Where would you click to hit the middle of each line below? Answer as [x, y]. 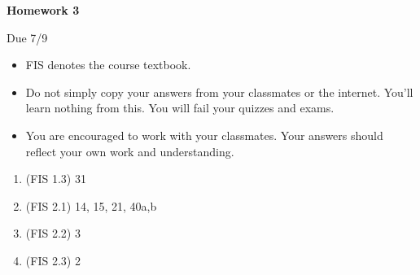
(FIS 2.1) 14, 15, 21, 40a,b [91, 205]
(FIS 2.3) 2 [53, 260]
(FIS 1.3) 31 [56, 179]
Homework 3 [43, 10]
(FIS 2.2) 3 [53, 233]
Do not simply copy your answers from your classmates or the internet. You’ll [219, 92]
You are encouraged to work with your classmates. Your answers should [204, 135]
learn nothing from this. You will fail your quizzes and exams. [180, 108]
